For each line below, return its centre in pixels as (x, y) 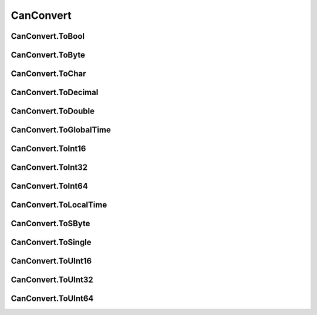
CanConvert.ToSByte (50, 224)
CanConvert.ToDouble (53, 111)
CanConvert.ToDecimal (55, 93)
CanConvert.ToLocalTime (59, 205)
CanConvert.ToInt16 (48, 149)
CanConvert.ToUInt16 (51, 261)
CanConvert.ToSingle (51, 242)
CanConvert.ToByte (48, 55)
